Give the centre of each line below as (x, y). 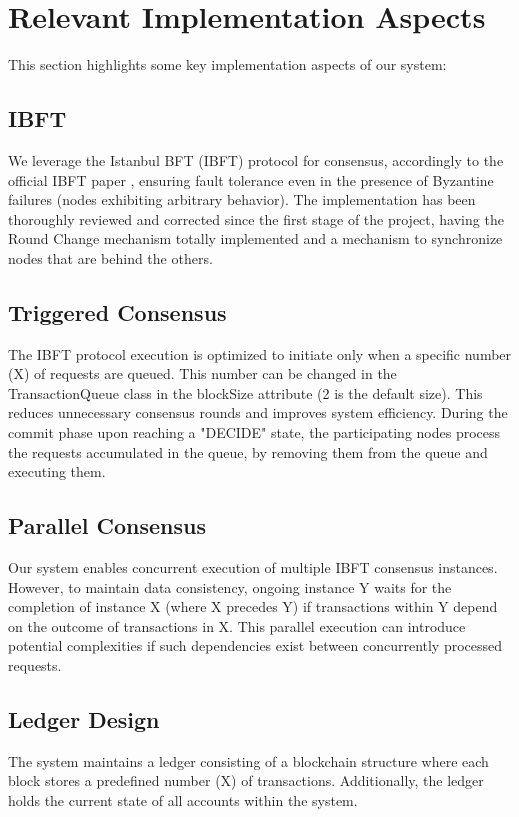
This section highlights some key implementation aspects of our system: (227, 64)
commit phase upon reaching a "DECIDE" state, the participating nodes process (254, 432)
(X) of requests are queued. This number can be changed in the (202, 373)
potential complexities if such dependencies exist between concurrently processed (255, 645)
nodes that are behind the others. (110, 257)
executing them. (57, 471)
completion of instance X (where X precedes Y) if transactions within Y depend (253, 606)
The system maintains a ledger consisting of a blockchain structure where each (248, 760)
